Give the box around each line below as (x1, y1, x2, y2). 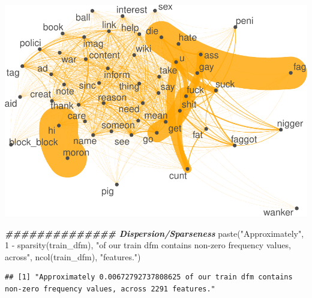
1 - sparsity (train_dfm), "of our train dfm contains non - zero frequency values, (5, 239, 291, 251)
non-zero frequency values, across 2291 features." (5, 284, 215, 293)
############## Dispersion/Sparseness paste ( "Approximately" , (5, 227, 304, 239)
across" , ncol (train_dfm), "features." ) (5, 250, 141, 263)
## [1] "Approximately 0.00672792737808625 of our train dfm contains (5, 273, 293, 282)
